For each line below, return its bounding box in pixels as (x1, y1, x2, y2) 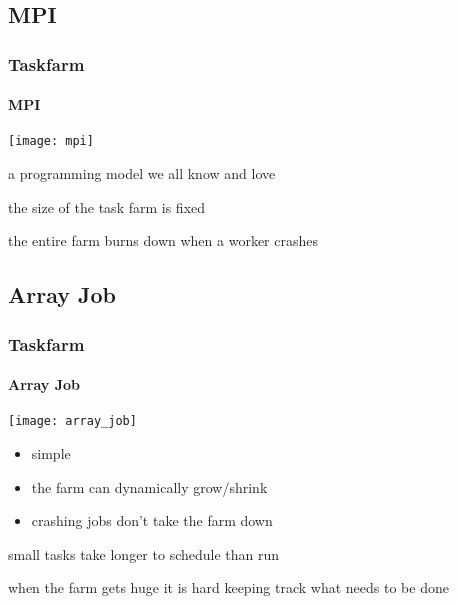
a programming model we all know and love (8, 163, 276, 184)
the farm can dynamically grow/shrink (31, 476, 268, 497)
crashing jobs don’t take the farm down (31, 510, 273, 531)
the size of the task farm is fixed (8, 196, 206, 217)
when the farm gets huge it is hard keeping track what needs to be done (8, 577, 449, 598)
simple (31, 442, 71, 463)
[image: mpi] (8, 134, 94, 149)
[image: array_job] (8, 414, 137, 429)
